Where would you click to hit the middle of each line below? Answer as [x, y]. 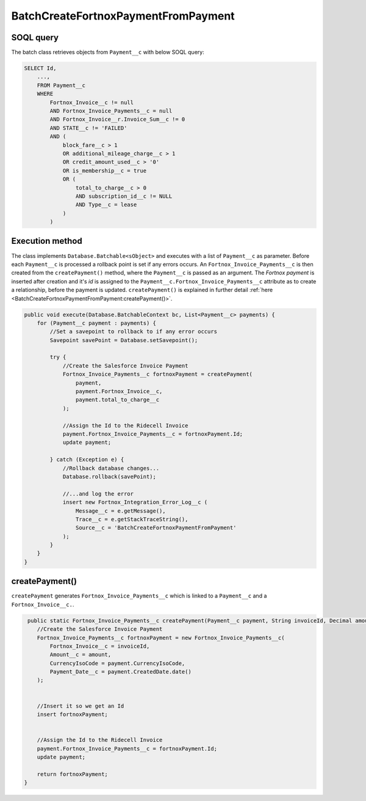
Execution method [47, 241]
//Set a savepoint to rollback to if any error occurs [134, 332]
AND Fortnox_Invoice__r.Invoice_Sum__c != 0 [117, 119]
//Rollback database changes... [111, 468]
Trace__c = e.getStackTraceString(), [132, 519]
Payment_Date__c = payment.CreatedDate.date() [120, 672]
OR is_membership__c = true [104, 170]
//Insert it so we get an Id [81, 706]
